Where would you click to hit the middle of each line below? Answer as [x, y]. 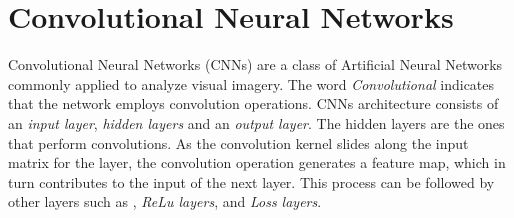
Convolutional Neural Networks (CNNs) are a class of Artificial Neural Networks [255, 64]
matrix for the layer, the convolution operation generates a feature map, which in [257, 162]
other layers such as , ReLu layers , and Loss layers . [165, 201]
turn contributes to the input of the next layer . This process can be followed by [251, 181]
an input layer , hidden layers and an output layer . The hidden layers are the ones [256, 122]
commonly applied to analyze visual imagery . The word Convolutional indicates [251, 83]
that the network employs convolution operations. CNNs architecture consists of [253, 103]
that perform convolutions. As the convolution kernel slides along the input [238, 142]
